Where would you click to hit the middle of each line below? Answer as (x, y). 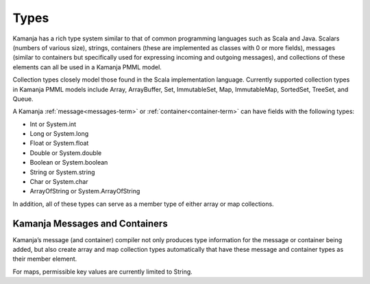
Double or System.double (66, 153)
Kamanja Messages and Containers (90, 223)
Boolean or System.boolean (69, 163)
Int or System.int (53, 124)
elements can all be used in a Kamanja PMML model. (87, 67)
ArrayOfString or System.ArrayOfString (85, 191)
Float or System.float (59, 143)
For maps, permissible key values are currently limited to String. (103, 272)
